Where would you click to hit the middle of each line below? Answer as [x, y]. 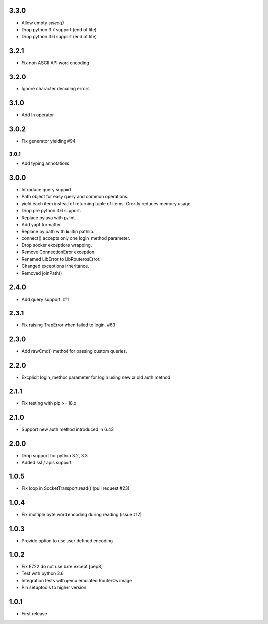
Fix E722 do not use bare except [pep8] [62, 567]
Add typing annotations [45, 163]
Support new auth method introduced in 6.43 [68, 429]
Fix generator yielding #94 [49, 141]
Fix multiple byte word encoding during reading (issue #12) [82, 515]
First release [34, 614]
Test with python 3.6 [43, 573]
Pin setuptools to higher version [54, 587]
